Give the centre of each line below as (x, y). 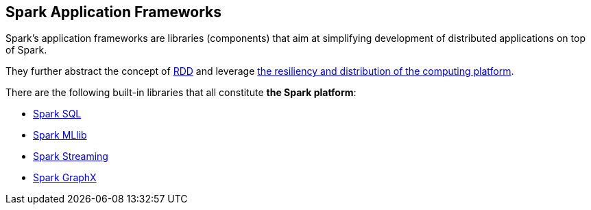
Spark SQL (57, 114)
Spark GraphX (65, 178)
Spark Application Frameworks (114, 12)
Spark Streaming (71, 156)
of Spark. (26, 50)
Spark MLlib (60, 135)
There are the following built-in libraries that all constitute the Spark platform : (181, 93)
